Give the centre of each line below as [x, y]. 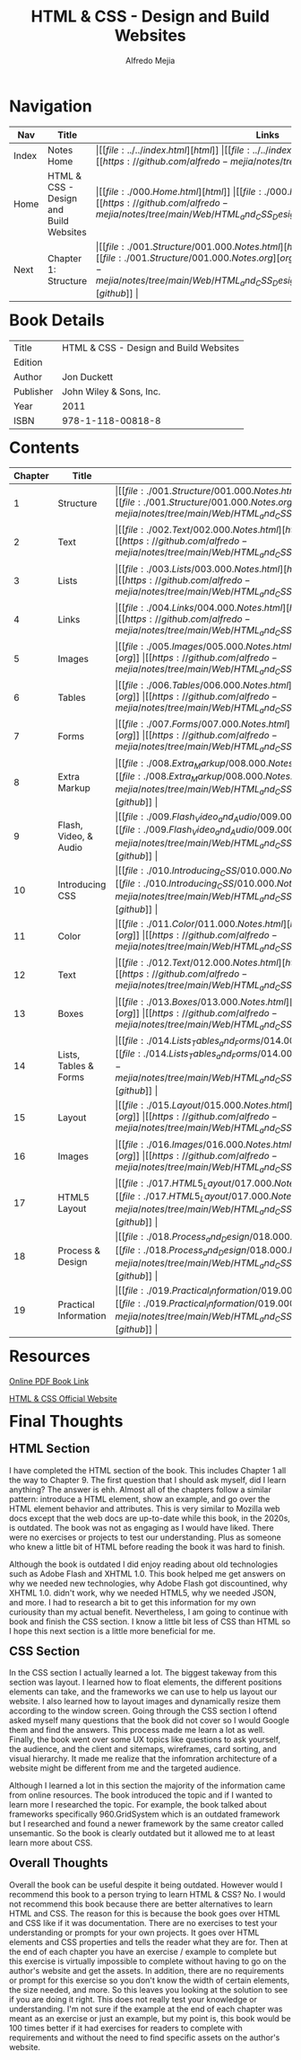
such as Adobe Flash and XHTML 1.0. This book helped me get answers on [147, 1573]
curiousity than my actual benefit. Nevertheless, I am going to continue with [149, 1612]
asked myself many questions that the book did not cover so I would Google [150, 1720]
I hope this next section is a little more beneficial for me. [112, 1631]
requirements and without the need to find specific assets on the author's [145, 2038]
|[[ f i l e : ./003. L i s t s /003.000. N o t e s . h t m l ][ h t [205, 569]
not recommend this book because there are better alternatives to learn [141, 1904]
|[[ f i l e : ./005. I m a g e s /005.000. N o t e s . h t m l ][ [207, 647]
